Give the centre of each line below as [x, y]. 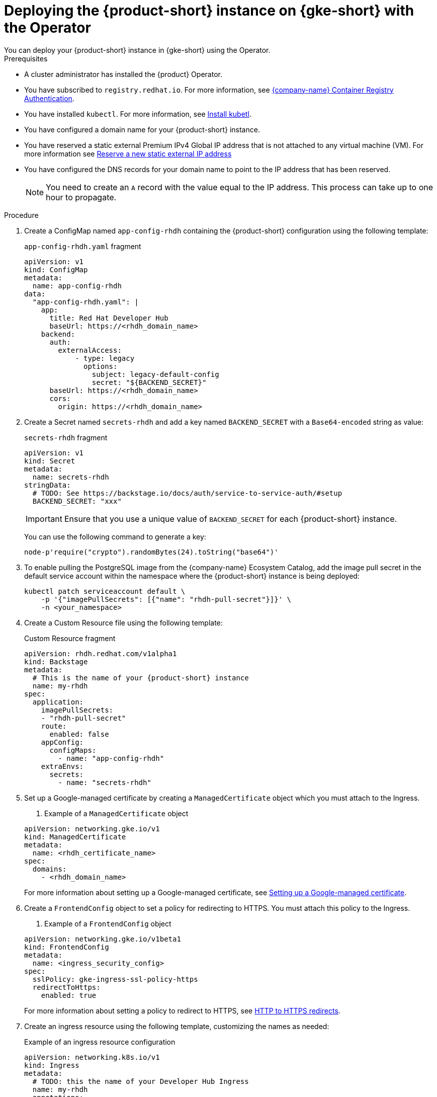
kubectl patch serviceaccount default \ [105, 591]
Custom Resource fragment [70, 638]
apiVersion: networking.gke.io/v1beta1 [103, 939]
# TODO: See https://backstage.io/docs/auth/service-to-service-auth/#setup [187, 493]
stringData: [48, 485]
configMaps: [73, 750]
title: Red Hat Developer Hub [109, 318]
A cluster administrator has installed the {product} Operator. [123, 74]
